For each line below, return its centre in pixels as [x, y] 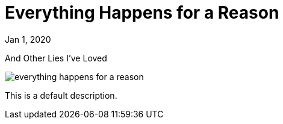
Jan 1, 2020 [28, 39]
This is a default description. [61, 95]
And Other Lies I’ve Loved [56, 58]
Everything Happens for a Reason [142, 13]
